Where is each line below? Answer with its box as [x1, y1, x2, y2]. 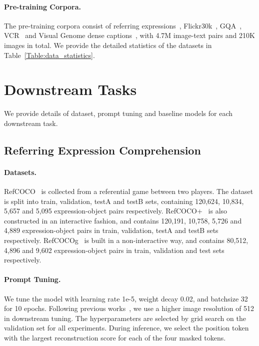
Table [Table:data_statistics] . [4, 49, 95, 60]
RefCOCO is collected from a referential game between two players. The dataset [4, 186, 253, 196]
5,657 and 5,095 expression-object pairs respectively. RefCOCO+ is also [4, 205, 227, 216]
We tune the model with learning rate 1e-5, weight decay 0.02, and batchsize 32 [4, 293, 248, 303]
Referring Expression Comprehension [4, 142, 201, 157]
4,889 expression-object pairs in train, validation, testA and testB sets [4, 225, 218, 235]
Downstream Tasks [4, 79, 137, 99]
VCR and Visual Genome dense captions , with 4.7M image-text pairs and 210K [4, 30, 255, 40]
